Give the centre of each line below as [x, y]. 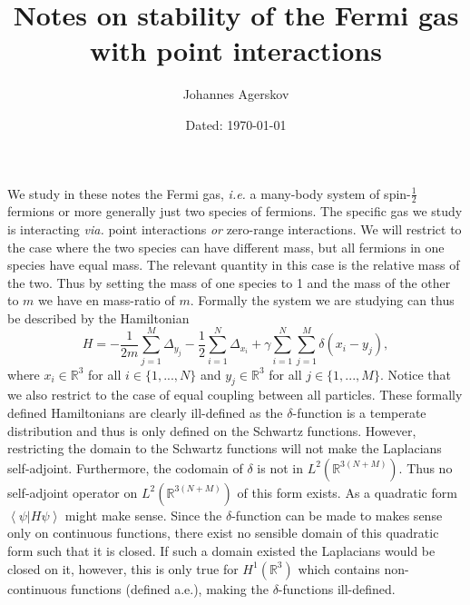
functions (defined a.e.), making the [170, 588]
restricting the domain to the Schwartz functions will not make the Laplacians [225, 448]
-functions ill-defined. [337, 588]
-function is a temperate [359, 412]
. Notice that [416, 374]
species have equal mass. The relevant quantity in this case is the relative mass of [234, 265]
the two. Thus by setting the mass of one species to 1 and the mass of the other [229, 282]
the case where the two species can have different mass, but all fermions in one [226, 247]
